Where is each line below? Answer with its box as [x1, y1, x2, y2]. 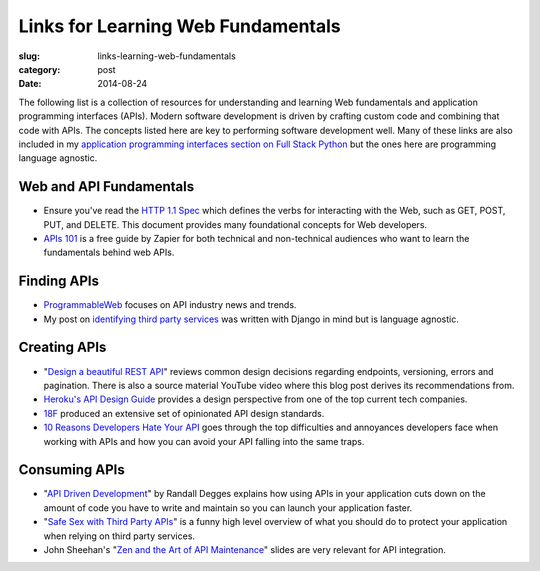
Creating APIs [18, 339, 107, 356]
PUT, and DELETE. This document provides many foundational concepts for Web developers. [43, 218, 428, 230]
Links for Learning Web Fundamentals [18, 15, 342, 37]
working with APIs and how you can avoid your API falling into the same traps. [43, 435, 365, 447]
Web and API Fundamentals [18, 178, 195, 195]
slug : [18, 50, 40, 62]
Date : [18, 78, 42, 90]
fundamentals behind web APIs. [43, 246, 175, 259]
